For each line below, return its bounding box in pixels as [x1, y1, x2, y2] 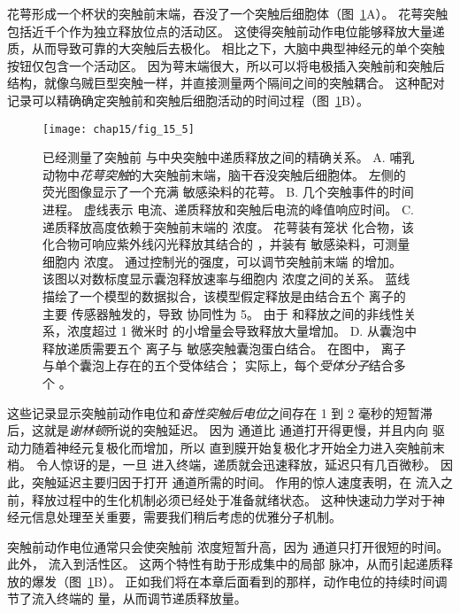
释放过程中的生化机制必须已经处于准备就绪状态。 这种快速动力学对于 [31, 490, 433, 508]
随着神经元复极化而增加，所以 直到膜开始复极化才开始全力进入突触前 [31, 438, 433, 456]
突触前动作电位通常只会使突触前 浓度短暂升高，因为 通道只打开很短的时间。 [7, 537, 449, 555]
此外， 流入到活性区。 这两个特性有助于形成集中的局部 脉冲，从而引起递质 [7, 555, 441, 573]
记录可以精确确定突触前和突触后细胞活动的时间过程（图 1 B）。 [7, 90, 369, 109]
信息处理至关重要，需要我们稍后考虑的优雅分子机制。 [31, 508, 341, 526]
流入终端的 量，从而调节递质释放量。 [31, 589, 247, 608]
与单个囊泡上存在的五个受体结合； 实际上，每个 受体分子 [42, 356, 369, 375]
